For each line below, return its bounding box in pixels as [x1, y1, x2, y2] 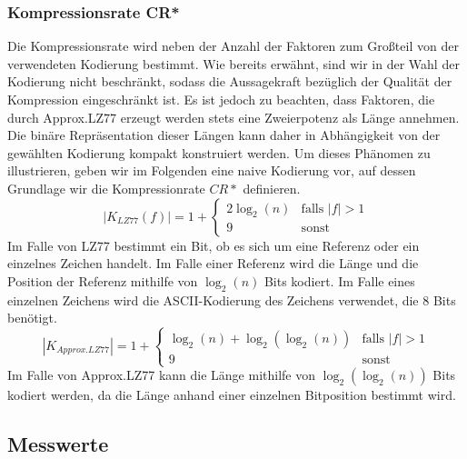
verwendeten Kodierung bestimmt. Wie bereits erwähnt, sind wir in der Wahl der [7, 54, 460, 73]
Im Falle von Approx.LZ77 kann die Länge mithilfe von [7, 365, 315, 384]
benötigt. [7, 308, 57, 327]
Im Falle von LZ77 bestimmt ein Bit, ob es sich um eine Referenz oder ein [7, 235, 420, 254]
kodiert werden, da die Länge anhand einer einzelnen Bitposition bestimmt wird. [7, 385, 456, 404]
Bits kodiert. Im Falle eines [263, 271, 415, 290]
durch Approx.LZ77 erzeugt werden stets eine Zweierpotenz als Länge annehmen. [7, 107, 460, 126]
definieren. [243, 178, 301, 197]
